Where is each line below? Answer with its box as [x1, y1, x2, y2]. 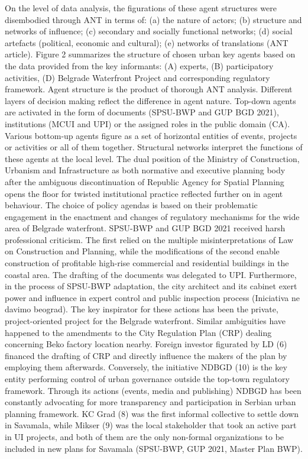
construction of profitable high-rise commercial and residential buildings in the [5, 257, 289, 269]
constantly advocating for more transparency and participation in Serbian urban [5, 396, 296, 408]
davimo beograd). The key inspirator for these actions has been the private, [5, 303, 278, 315]
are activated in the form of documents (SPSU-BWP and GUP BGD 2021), [5, 106, 279, 118]
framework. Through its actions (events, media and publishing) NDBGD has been [5, 384, 301, 396]
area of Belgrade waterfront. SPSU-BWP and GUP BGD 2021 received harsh [5, 222, 286, 234]
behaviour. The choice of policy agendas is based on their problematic [5, 199, 258, 211]
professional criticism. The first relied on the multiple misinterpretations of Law [5, 233, 294, 245]
